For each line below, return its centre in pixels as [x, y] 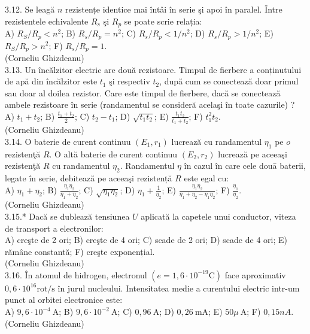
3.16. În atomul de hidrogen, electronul [76, 274]
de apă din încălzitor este [51, 81]
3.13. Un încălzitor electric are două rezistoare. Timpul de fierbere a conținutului [153, 69]
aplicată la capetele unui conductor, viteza [218, 216]
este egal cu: [206, 177]
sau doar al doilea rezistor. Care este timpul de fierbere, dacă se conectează [143, 92]
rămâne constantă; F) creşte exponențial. [80, 251]
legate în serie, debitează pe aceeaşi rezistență [89, 177]
